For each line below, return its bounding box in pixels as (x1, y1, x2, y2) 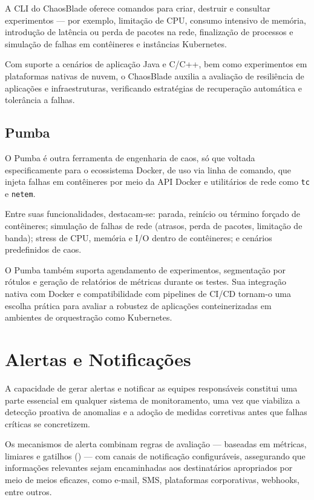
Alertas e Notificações (5, 346, 191, 371)
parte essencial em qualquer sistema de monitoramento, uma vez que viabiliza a (5, 393, 300, 406)
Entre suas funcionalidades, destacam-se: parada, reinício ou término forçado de (5, 207, 301, 220)
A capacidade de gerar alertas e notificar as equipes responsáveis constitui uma (5, 381, 298, 394)
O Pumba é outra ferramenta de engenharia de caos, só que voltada (5, 151, 255, 164)
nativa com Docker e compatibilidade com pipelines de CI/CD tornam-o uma (5, 287, 292, 300)
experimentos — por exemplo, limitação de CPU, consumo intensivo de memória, (5, 13, 306, 26)
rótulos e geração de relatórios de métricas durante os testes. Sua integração (5, 275, 287, 288)
